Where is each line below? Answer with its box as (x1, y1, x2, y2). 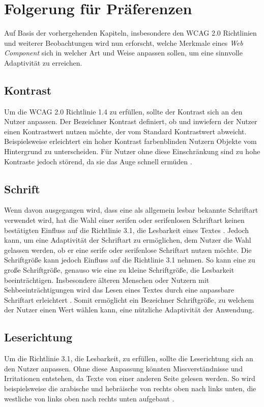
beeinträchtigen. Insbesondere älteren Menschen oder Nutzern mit (4, 274, 210, 285)
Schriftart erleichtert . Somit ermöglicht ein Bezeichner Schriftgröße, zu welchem (4, 294, 254, 305)
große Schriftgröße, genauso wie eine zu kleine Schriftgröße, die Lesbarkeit (4, 265, 234, 275)
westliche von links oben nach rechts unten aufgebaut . (4, 393, 174, 403)
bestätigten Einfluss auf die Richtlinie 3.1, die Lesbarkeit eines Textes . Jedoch (4, 224, 249, 235)
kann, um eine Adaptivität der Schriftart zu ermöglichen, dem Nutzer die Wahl (4, 235, 251, 245)
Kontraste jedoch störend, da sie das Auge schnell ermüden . (4, 156, 192, 166)
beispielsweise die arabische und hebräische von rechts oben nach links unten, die (4, 383, 256, 393)
